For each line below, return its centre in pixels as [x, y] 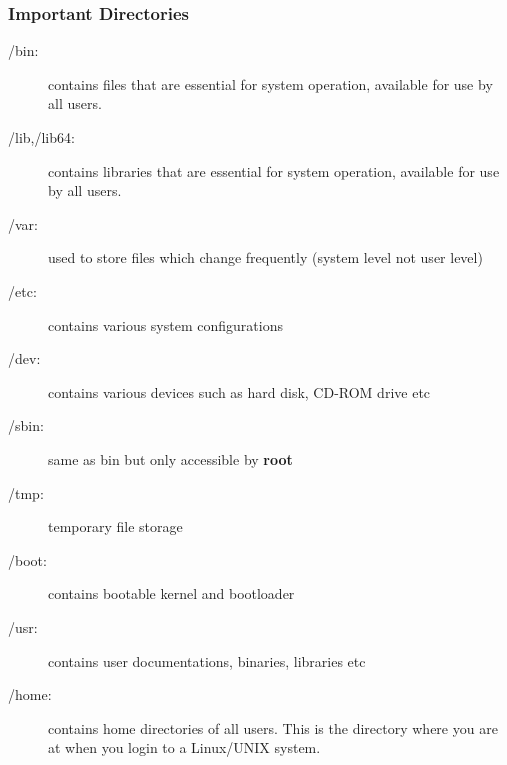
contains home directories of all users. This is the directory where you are [273, 727]
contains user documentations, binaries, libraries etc [207, 660]
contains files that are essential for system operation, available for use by [270, 83]
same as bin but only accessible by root [170, 458]
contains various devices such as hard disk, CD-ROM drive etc [239, 391]
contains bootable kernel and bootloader [171, 593]
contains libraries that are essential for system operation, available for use [274, 170]
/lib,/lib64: [41, 137]
